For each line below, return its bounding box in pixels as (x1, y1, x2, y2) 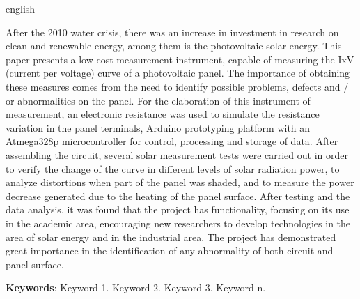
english (6, 1, 36, 15)
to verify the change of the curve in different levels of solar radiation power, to (6, 161, 340, 176)
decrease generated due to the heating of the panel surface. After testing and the (6, 188, 350, 203)
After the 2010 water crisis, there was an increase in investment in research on (6, 24, 339, 39)
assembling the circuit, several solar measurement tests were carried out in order (6, 147, 348, 162)
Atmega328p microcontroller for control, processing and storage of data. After (6, 134, 338, 148)
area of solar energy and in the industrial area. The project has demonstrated (6, 229, 336, 244)
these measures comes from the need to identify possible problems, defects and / (6, 79, 349, 93)
